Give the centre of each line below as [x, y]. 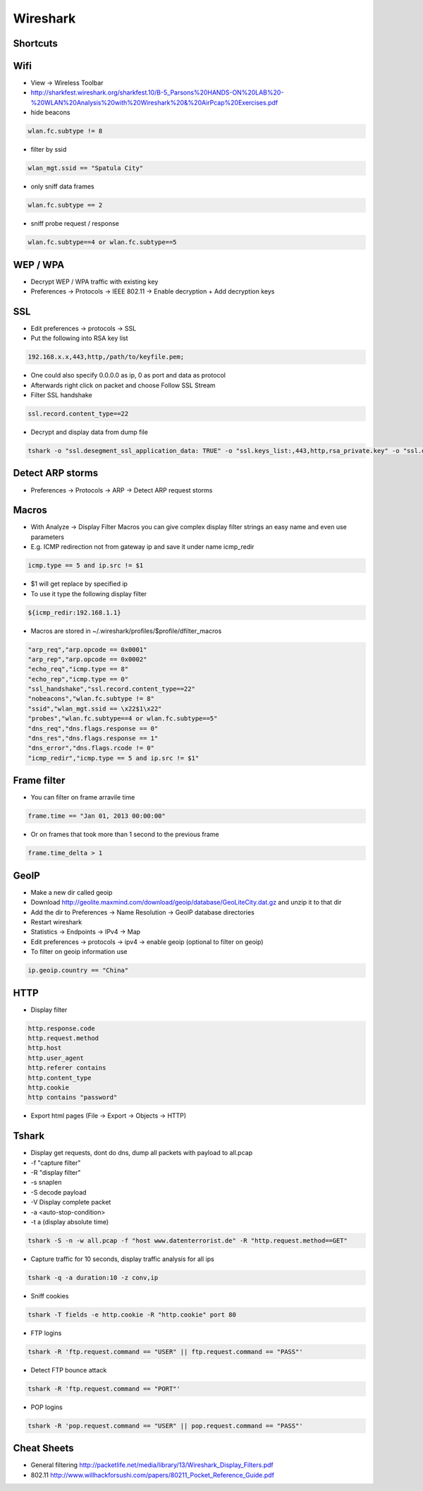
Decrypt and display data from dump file [89, 432]
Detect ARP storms [56, 473]
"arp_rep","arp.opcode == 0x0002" [87, 659]
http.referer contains [67, 1068]
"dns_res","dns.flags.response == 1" [93, 738]
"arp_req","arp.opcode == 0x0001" [87, 650]
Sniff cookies [50, 1296]
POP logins [47, 1407]
